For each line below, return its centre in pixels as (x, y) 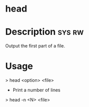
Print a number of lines (36, 90)
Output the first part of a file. (35, 46)
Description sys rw (44, 32)
